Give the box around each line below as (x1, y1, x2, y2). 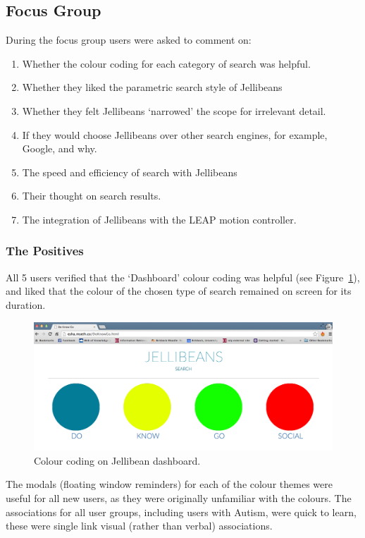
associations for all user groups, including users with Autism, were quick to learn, (6, 504, 357, 519)
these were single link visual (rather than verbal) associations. (6, 518, 273, 533)
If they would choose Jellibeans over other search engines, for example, (22, 127, 328, 142)
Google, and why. (22, 141, 97, 156)
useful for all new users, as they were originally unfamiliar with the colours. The (6, 490, 352, 505)
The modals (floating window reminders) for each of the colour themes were (6, 477, 333, 491)
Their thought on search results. (22, 188, 161, 203)
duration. (6, 297, 46, 312)
